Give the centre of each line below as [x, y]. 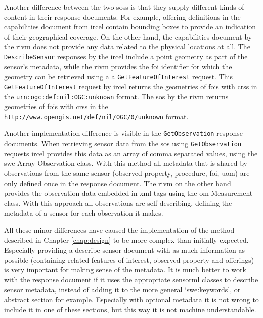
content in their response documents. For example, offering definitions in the [122, 16]
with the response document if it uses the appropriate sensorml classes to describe [131, 279]
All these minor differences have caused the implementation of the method [119, 229]
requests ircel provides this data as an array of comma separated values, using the [131, 153]
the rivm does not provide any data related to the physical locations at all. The [127, 46]
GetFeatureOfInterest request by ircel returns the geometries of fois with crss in [131, 86]
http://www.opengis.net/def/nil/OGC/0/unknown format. [96, 116]
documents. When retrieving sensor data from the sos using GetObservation [123, 143]
